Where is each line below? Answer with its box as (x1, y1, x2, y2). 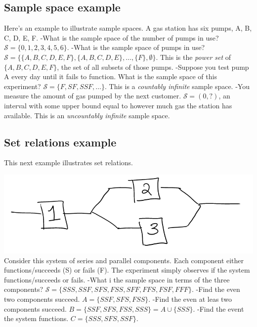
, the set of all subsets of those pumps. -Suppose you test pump (57, 61, 249, 72)
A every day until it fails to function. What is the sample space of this (4, 71, 217, 82)
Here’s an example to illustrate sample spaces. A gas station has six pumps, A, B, (4, 23, 252, 33)
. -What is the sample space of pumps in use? (67, 42, 205, 52)
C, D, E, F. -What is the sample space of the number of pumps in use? (4, 32, 219, 43)
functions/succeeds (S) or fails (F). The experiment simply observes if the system (4, 265, 250, 275)
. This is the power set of (156, 51, 231, 62)
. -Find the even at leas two (148, 293, 232, 304)
